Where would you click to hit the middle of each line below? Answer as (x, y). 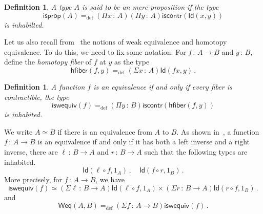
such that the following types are (196, 151)
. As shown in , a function (218, 131)
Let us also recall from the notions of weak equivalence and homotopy (116, 42)
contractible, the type (37, 97)
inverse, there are (31, 151)
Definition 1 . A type (38, 7)
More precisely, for (33, 179)
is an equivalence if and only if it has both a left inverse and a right (144, 142)
